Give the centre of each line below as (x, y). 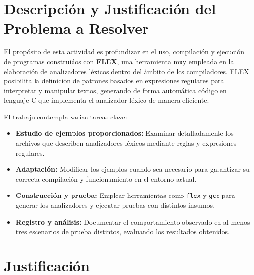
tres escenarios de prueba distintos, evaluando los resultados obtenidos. (123, 231)
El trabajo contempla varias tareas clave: (66, 116)
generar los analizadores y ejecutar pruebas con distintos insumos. (115, 205)
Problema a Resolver (76, 28)
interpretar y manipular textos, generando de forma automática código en (115, 90)
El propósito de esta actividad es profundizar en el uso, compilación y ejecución (124, 52)
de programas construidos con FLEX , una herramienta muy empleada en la (119, 61)
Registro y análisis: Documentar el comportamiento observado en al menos (133, 221)
